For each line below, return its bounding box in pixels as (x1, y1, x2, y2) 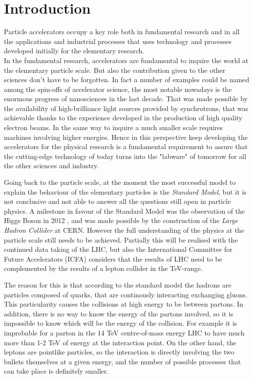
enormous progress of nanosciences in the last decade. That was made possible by (4, 93, 248, 104)
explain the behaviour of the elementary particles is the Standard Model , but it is (4, 186, 247, 197)
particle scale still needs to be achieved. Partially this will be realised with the (4, 234, 238, 245)
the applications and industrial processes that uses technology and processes (4, 36, 232, 46)
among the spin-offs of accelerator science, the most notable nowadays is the (4, 84, 232, 94)
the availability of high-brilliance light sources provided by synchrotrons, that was (4, 103, 249, 113)
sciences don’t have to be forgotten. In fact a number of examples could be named (4, 74, 250, 85)
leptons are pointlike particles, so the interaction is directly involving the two (4, 347, 234, 357)
